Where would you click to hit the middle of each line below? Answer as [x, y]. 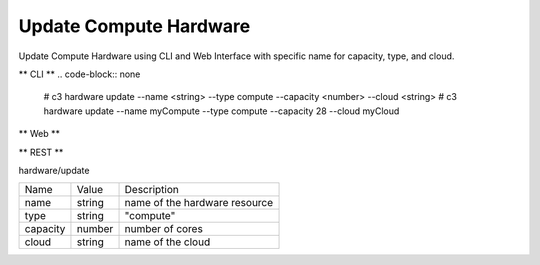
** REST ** [41, 152]
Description [151, 190]
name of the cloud [167, 242]
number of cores [164, 229]
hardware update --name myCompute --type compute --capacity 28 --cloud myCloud [221, 111]
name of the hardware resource [199, 203]
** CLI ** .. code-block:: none [79, 74]
